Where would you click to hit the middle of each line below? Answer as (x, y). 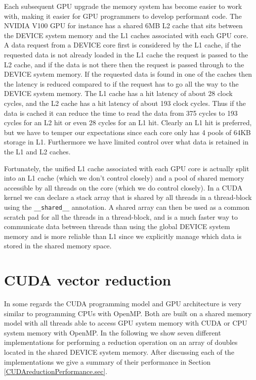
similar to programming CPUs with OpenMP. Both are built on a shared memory (128, 313)
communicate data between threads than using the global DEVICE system (117, 226)
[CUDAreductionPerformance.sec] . (56, 371)
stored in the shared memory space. (58, 246)
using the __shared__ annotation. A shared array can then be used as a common (127, 207)
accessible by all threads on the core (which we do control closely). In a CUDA (123, 187)
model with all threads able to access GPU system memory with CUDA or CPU (126, 323)
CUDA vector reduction (88, 280)
